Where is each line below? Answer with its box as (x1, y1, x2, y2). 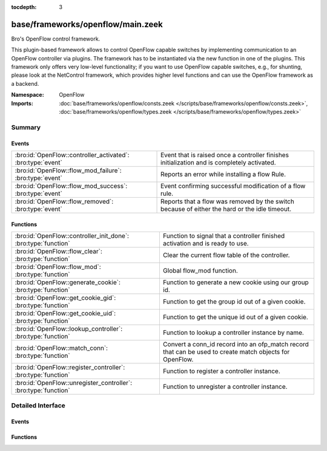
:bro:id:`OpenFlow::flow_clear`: (15, 247, 103, 255)
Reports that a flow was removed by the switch (160, 197, 295, 206)
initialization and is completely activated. (160, 158, 276, 166)
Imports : (11, 100, 33, 107)
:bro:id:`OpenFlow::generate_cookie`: (15, 278, 121, 287)
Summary (11, 123, 41, 131)
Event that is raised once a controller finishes (160, 151, 289, 159)
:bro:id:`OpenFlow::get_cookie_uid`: (15, 309, 116, 317)
